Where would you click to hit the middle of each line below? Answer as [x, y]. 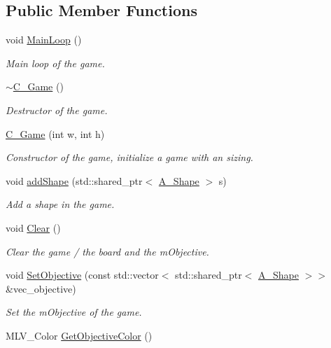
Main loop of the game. [55, 63]
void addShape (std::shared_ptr [74, 180]
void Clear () [33, 227]
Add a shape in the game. [60, 204]
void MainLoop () [44, 40]
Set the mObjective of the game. [74, 312]
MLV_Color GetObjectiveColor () [79, 335]
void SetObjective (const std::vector [82, 275]
